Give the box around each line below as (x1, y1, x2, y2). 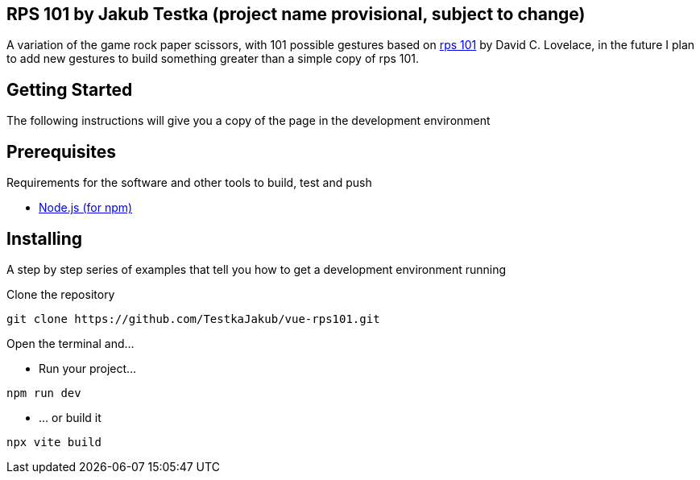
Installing (6, 228, 83, 249)
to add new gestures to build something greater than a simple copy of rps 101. (6, 52, 420, 66)
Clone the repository (6, 287, 115, 301)
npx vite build (6, 435, 102, 449)
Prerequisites (6, 141, 116, 162)
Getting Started (6, 79, 133, 100)
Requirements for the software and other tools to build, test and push (6, 176, 372, 190)
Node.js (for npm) (39, 201, 133, 215)
